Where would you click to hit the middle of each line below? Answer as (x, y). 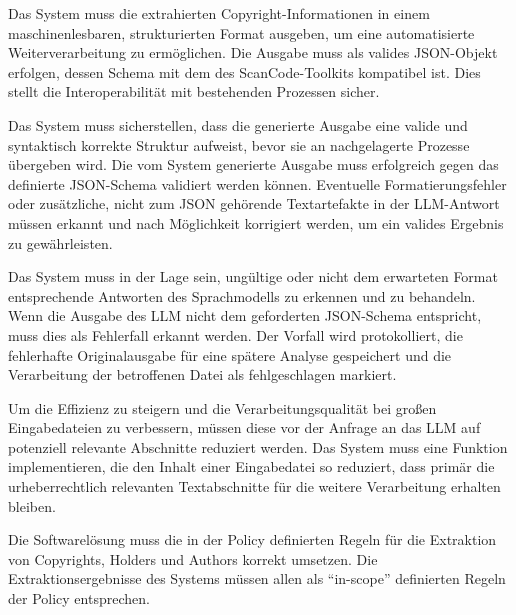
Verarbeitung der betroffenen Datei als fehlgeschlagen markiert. (202, 374)
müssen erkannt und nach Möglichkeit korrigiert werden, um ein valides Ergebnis (256, 222)
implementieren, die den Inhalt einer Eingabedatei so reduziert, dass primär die (251, 466)
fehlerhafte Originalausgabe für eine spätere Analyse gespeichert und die (230, 354)
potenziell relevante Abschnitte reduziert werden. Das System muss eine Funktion (258, 446)
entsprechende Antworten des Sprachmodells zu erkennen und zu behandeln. (242, 295)
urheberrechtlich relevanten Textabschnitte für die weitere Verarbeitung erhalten (254, 486)
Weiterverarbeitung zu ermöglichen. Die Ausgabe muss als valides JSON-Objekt (253, 52)
